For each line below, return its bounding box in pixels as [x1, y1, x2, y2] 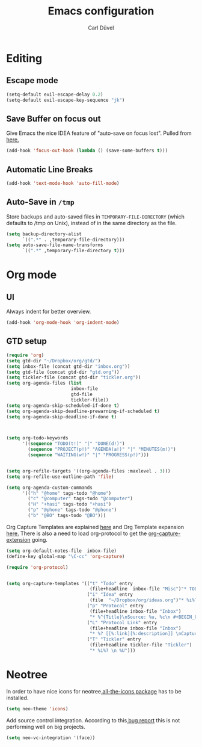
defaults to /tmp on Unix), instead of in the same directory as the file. [6, 219, 177, 226]
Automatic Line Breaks [6, 164, 93, 175]
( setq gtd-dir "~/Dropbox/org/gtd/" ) [6, 358, 101, 364]
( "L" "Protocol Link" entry [87, 619, 158, 625]
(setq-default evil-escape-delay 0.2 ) [6, 91, 103, 98]
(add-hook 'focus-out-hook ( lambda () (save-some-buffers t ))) [6, 147, 168, 154]
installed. [6, 694, 29, 701]
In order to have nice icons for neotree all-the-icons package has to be [6, 687, 182, 695]
